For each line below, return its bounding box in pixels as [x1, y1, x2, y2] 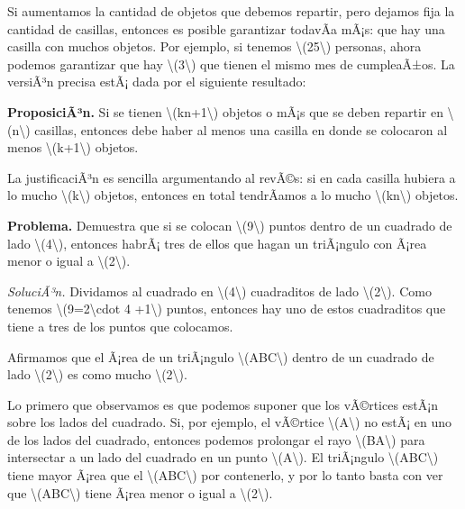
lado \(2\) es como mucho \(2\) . [7, 365, 187, 384]
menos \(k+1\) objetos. [7, 138, 139, 157]
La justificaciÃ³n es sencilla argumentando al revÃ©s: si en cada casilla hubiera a [7, 168, 456, 186]
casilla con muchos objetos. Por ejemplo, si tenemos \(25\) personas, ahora [7, 37, 422, 56]
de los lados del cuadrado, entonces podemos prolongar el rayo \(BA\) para [7, 430, 425, 449]
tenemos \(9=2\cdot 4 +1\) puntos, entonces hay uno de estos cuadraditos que [7, 299, 446, 318]
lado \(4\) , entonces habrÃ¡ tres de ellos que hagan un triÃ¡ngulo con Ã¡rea [7, 233, 427, 252]
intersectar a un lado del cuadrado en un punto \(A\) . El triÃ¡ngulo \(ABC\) [7, 448, 439, 467]
